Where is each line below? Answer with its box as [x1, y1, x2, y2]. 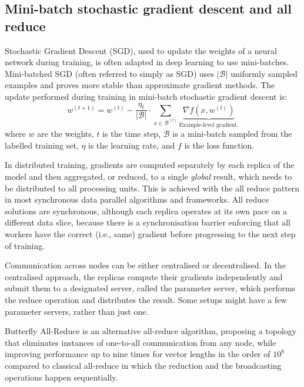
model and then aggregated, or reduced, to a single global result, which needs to [5, 170, 292, 183]
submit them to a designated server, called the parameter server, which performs [5, 282, 296, 294]
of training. [5, 239, 45, 251]
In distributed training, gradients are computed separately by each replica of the [5, 159, 295, 171]
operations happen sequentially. [5, 371, 118, 383]
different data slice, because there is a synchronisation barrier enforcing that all [5, 216, 290, 228]
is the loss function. [184, 139, 255, 151]
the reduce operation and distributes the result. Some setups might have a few [5, 293, 287, 305]
